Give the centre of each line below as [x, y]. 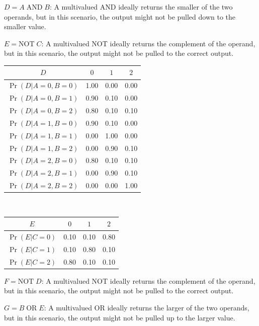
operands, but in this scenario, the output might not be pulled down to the [120, 16]
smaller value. [25, 26]
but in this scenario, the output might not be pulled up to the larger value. [120, 317]
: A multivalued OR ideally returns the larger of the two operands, [147, 308]
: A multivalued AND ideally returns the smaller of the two [141, 7]
